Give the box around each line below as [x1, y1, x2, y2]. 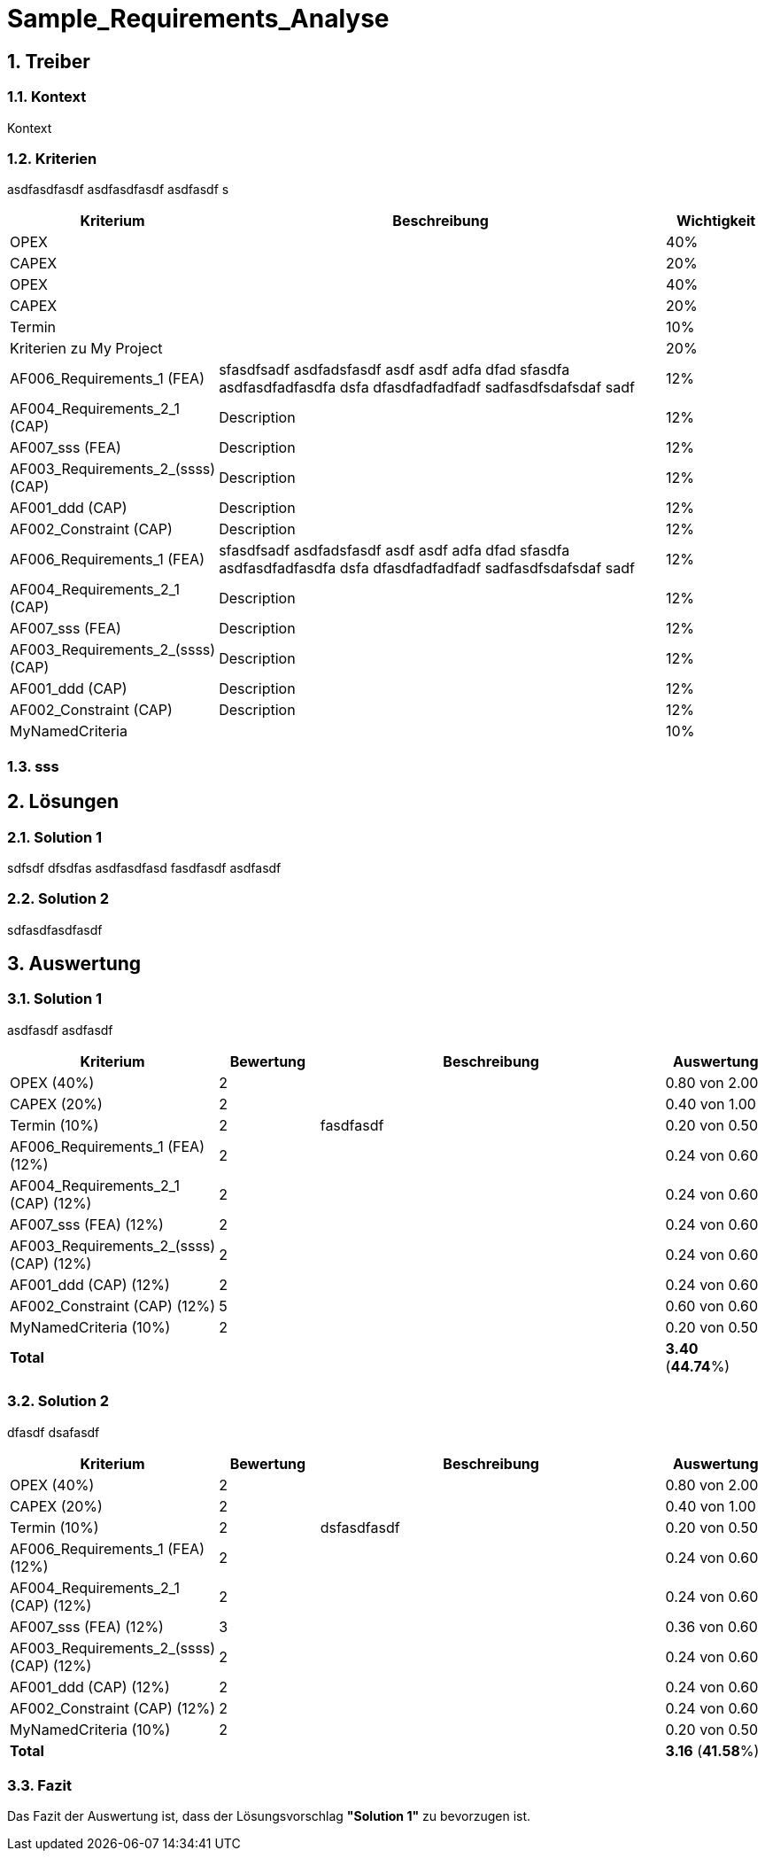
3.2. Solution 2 [7, 1392, 110, 1411]
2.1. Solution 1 [7, 828, 103, 846]
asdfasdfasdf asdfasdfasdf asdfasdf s [7, 182, 229, 198]
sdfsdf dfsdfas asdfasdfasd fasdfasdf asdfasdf [7, 859, 282, 875]
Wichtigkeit [676, 212, 756, 230]
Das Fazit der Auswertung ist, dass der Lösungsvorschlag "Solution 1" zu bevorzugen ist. [7, 1808, 531, 1824]
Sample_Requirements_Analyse [7, 4, 390, 34]
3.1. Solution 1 [7, 990, 103, 1008]
